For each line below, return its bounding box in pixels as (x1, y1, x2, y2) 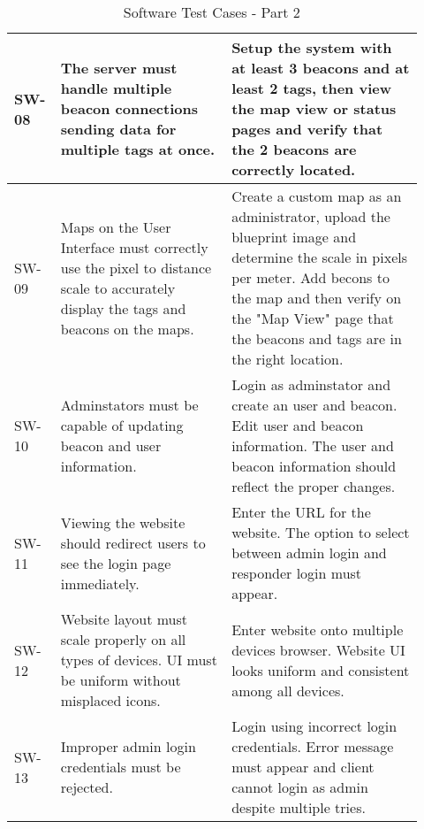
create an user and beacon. (231, 395, 397, 415)
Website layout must (60, 609, 188, 629)
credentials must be (60, 756, 181, 777)
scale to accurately (60, 277, 176, 298)
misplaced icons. (60, 690, 161, 710)
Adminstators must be (60, 395, 199, 415)
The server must (60, 58, 178, 78)
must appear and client (231, 756, 375, 777)
